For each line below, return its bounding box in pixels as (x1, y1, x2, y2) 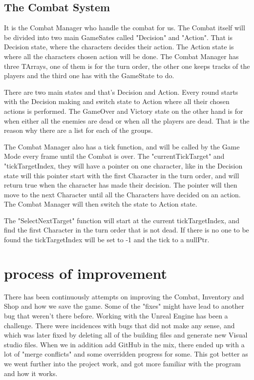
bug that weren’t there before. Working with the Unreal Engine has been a (4, 310, 228, 320)
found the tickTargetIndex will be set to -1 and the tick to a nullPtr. (4, 234, 210, 245)
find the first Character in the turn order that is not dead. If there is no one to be (4, 225, 249, 235)
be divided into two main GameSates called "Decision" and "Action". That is (4, 32, 233, 42)
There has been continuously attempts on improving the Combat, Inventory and (4, 291, 244, 301)
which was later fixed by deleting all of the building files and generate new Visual (4, 330, 248, 340)
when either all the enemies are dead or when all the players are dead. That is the (4, 115, 250, 126)
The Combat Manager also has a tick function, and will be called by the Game (4, 141, 240, 151)
